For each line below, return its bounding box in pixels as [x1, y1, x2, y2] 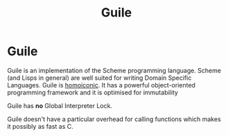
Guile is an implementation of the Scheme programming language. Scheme [7, 66, 222, 74]
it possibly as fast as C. [7, 122, 74, 130]
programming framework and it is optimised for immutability [7, 88, 179, 96]
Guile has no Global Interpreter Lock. [7, 101, 113, 109]
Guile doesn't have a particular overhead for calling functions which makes [7, 115, 222, 123]
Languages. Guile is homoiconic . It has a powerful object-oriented [7, 81, 196, 89]
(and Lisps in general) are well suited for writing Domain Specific [7, 74, 192, 82]
